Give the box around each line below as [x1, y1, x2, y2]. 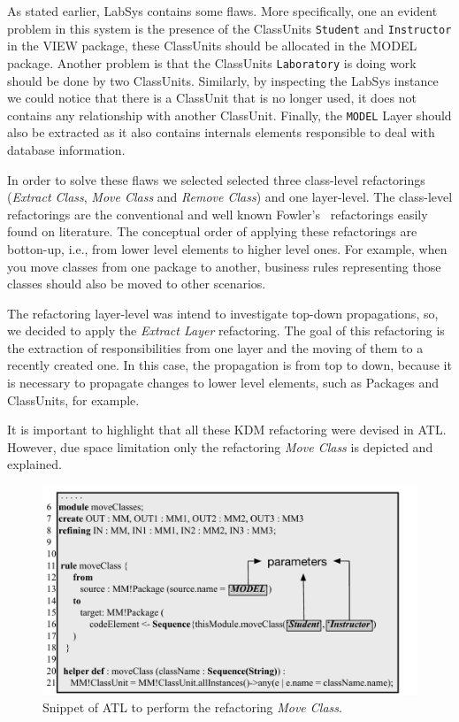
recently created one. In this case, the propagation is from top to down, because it [7, 356, 452, 374]
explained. [7, 455, 62, 473]
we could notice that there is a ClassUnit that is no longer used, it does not [7, 88, 417, 107]
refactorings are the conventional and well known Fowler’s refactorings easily [7, 204, 428, 223]
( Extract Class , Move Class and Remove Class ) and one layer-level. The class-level [7, 188, 453, 206]
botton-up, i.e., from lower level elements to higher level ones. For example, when [7, 239, 448, 257]
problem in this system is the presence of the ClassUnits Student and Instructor [7, 19, 452, 37]
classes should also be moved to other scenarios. [7, 274, 266, 293]
